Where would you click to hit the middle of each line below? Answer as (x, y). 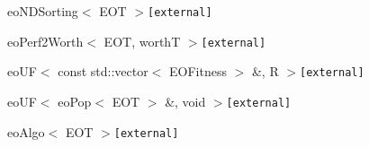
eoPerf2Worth (45, 41)
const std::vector (103, 71)
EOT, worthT (142, 41)
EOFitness (198, 71)
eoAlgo (26, 131)
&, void (185, 101)
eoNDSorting (43, 11)
